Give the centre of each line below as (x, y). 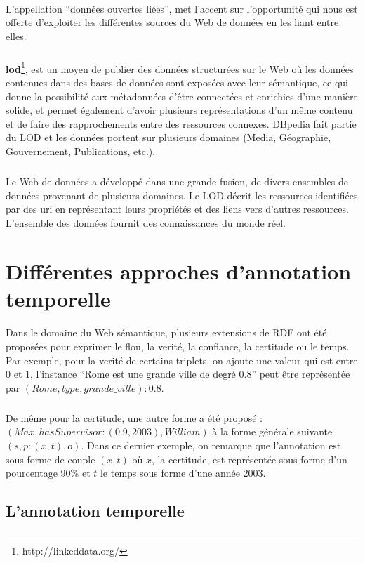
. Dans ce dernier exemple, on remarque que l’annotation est (211, 445)
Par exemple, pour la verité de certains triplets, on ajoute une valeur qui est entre (182, 360)
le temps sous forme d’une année (170, 473)
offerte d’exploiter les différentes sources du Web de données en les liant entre (172, 22)
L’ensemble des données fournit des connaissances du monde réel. (146, 222)
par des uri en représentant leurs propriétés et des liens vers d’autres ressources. (177, 209)
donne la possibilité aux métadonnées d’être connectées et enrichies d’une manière (182, 96)
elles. (16, 35)
